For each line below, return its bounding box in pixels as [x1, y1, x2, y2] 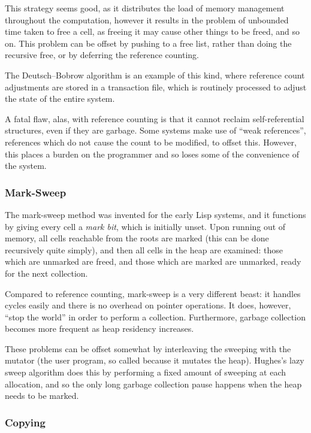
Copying [5, 414, 46, 429]
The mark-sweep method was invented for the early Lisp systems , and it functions [5, 208, 306, 220]
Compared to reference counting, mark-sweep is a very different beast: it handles [5, 287, 301, 299]
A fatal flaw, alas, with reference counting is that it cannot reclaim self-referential [5, 112, 304, 125]
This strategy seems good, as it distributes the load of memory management [5, 2, 285, 14]
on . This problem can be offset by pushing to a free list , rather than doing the [5, 37, 292, 49]
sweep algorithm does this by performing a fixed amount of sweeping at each [5, 366, 286, 379]
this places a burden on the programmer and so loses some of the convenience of [5, 147, 299, 160]
